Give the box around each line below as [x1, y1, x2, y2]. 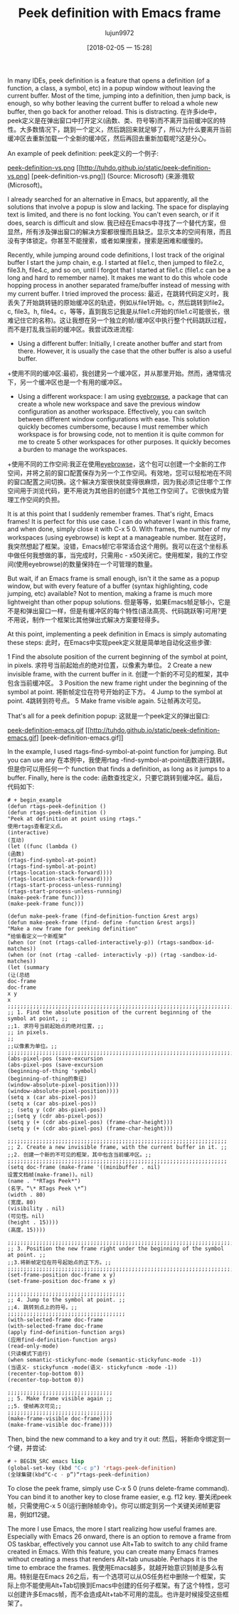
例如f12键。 [19, 1510, 54, 1519]
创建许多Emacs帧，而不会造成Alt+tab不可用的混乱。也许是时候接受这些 [13, 1590, 223, 1598]
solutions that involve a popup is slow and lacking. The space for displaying [7, 202, 229, 211]
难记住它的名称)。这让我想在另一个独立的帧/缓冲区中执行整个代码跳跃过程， [7, 315, 230, 325]
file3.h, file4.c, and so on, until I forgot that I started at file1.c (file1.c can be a [7, 266, 231, 274]
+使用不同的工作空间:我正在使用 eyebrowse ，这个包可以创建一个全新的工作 [7, 459, 226, 468]
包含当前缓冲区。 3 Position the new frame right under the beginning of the [7, 678, 228, 687]
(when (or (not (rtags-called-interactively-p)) [7, 938, 154, 946]
